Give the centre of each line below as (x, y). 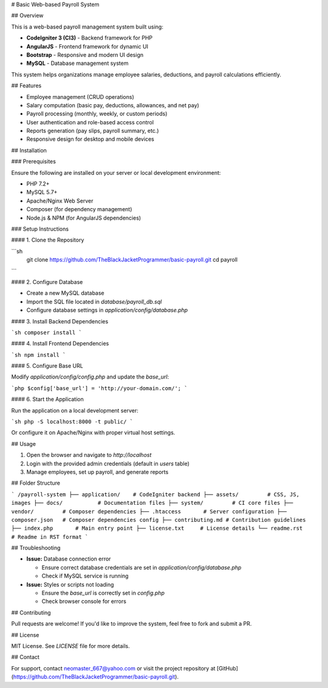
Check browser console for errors (84, 601)
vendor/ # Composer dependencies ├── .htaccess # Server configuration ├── (149, 511)
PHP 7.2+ (38, 184)
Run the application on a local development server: (75, 410)
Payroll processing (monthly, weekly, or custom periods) (97, 114)
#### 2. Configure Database (47, 282)
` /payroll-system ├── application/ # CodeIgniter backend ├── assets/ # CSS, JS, (155, 494)
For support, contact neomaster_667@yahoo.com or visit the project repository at (113, 668)
